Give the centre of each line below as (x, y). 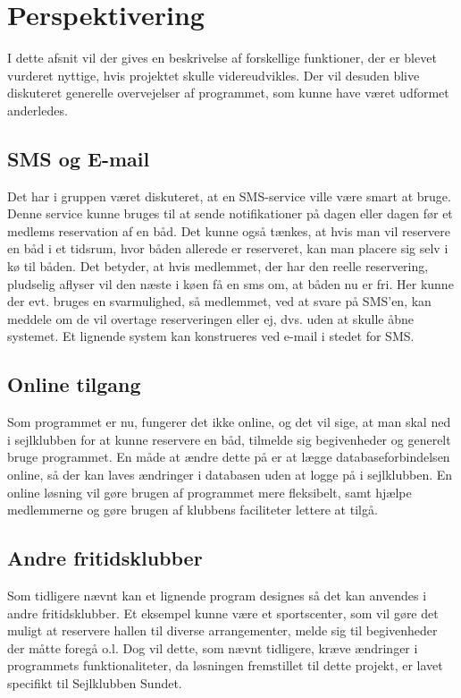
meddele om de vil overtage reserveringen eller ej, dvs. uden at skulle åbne (210, 318)
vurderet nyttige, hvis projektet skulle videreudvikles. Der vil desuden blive (214, 75)
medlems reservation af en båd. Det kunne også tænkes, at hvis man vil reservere (229, 230)
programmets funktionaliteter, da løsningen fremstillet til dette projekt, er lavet (225, 665)
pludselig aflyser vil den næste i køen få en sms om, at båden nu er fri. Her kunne (230, 283)
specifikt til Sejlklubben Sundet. (95, 682)
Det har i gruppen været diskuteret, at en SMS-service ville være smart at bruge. (229, 196)
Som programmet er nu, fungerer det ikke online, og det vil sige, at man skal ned (229, 422)
